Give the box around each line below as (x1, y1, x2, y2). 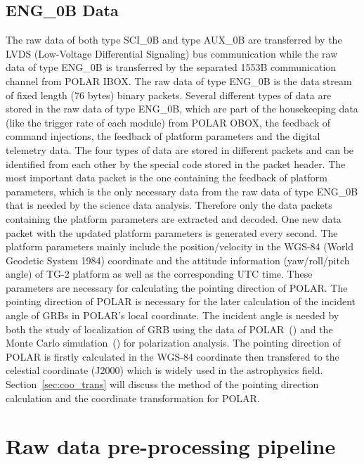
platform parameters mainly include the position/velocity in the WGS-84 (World (6, 239, 354, 254)
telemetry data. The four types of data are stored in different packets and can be (6, 142, 354, 157)
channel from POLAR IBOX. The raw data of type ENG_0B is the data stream (6, 73, 352, 88)
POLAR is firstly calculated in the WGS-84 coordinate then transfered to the (6, 349, 339, 363)
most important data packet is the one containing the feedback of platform (6, 170, 327, 185)
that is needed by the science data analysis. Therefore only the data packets (6, 198, 332, 212)
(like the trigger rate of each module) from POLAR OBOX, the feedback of (6, 115, 331, 129)
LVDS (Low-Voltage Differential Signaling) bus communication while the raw (6, 46, 338, 60)
